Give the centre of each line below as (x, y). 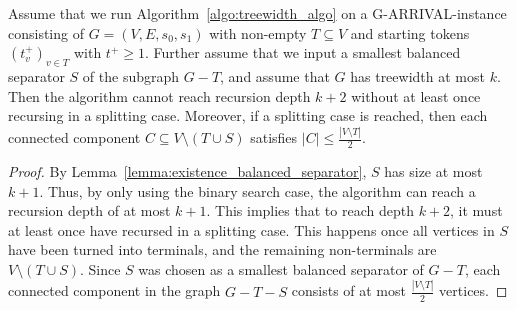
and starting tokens (410, 32)
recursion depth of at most (89, 210)
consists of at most (348, 290)
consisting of (46, 32)
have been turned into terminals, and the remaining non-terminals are (222, 249)
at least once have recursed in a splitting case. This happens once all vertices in (251, 229)
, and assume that (275, 75)
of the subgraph (131, 75)
